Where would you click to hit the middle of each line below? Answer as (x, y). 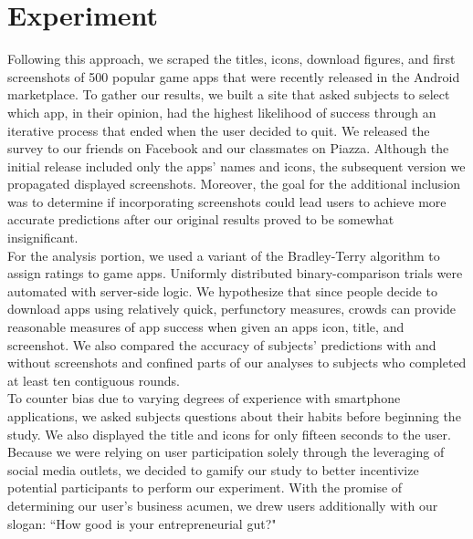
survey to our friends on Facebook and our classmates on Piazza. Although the (228, 148)
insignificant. (43, 238)
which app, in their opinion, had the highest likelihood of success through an (222, 112)
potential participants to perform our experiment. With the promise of (205, 487)
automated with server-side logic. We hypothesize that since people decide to (222, 290)
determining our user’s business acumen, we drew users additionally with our (223, 505)
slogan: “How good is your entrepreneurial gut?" (142, 523)
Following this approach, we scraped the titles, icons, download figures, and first (231, 59)
